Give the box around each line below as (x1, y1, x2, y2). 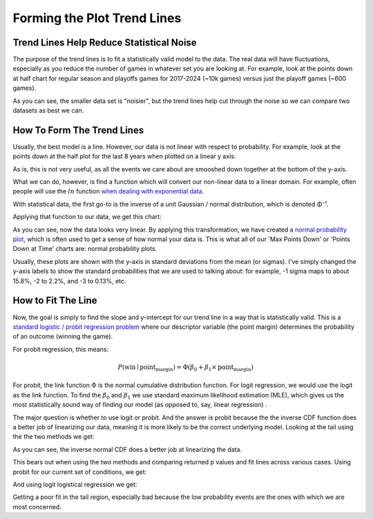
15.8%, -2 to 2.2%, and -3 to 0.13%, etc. (12, 276, 127, 285)
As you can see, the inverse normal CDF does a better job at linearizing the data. (12, 445, 242, 453)
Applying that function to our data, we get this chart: (12, 213, 162, 221)
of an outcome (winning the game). (12, 332, 113, 341)
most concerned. (12, 502, 61, 511)
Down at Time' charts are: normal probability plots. (12, 245, 157, 253)
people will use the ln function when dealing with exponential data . (12, 187, 204, 196)
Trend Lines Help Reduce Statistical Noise (12, 37, 197, 48)
